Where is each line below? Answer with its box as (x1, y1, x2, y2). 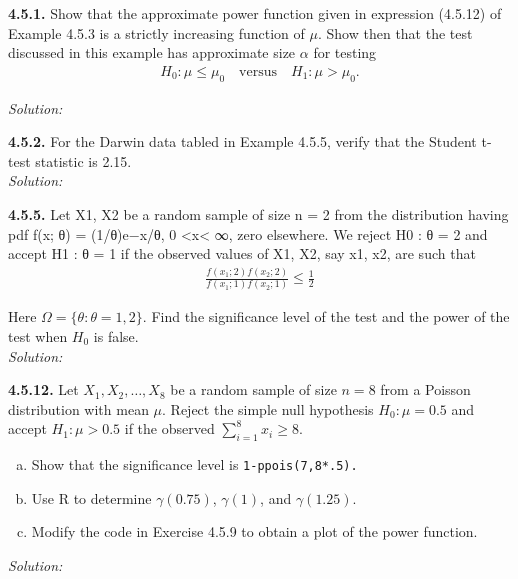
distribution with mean (8, 398, 149, 419)
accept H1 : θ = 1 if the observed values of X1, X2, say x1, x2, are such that (8, 243, 476, 264)
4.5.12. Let (8, 379, 79, 400)
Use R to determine (31, 487, 152, 508)
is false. (93, 326, 139, 347)
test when (8, 326, 68, 347)
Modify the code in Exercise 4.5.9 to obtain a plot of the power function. (31, 521, 478, 542)
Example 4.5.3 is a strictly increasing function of (8, 22, 305, 43)
